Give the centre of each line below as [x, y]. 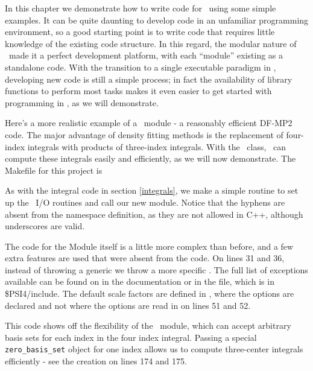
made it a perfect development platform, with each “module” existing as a [146, 55]
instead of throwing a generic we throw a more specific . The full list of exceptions [156, 269]
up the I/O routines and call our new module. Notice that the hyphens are [145, 202]
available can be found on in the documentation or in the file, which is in [140, 281]
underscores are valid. [45, 226]
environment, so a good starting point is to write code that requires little [140, 32]
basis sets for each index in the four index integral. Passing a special [131, 337]
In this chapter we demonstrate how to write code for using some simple [141, 8]
